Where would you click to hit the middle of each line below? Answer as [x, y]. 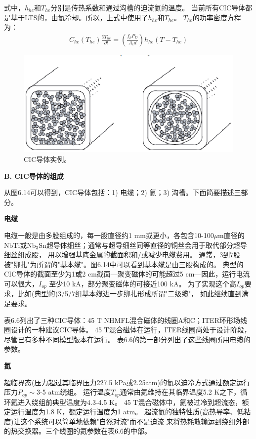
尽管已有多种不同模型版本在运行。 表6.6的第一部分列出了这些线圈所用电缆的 [127, 339]
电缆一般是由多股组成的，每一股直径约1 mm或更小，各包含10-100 [109, 235]
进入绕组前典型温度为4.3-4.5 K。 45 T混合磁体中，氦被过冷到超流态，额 [133, 402]
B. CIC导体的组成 [34, 176]
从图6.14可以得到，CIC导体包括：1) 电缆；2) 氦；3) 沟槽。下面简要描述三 [123, 192]
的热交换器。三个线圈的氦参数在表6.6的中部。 [78, 431]
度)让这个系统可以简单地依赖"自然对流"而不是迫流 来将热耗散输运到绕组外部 [127, 421]
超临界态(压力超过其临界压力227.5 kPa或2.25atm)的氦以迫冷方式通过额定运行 [127, 382]
